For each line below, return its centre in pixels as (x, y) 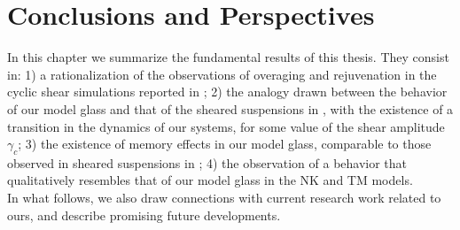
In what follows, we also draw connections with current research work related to (224, 198)
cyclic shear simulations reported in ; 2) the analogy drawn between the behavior (227, 92)
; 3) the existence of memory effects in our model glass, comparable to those (225, 144)
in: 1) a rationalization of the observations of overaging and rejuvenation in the (222, 74)
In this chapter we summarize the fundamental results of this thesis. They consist (228, 57)
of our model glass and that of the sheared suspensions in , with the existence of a (230, 108)
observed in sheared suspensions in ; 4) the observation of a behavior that (207, 162)
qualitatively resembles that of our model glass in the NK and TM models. (210, 180)
